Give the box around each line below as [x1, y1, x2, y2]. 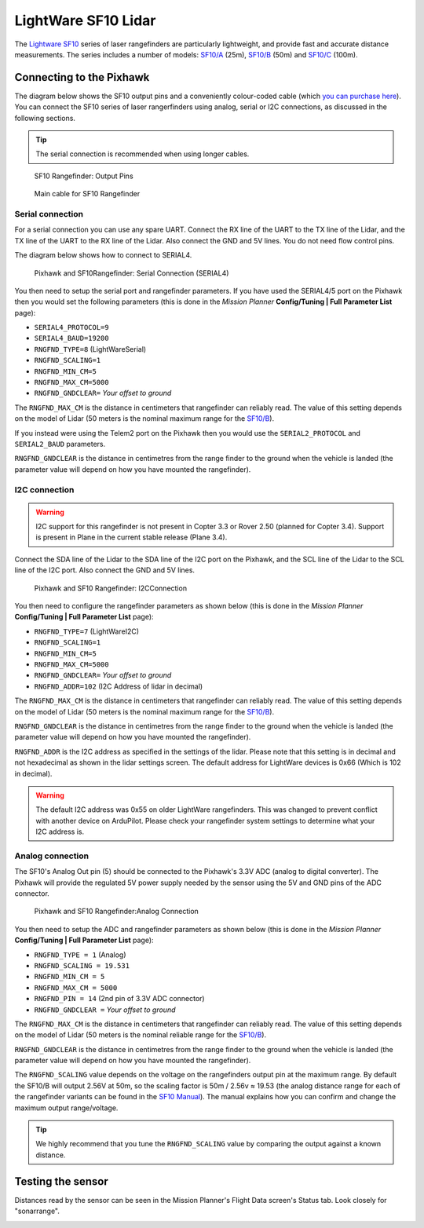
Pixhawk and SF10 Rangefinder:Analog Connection [34, 907, 199, 916]
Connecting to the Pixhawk [14, 71, 150, 84]
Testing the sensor [14, 1175, 109, 1188]
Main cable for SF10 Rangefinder [34, 189, 141, 199]
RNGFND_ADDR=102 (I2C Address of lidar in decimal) [34, 682, 203, 691]
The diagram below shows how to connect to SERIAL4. [14, 250, 192, 260]
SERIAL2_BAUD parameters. [14, 439, 106, 448]
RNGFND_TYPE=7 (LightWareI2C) [34, 627, 140, 636]
